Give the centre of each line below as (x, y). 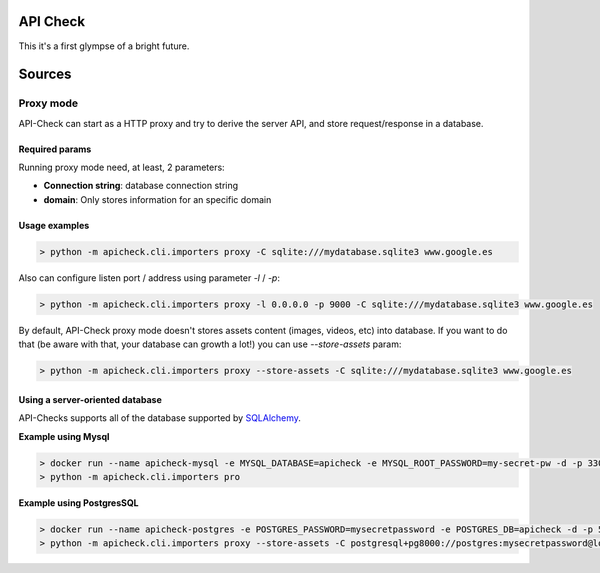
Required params (55, 149)
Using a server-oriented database (90, 399)
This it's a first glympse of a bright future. (104, 46)
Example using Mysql (64, 436)
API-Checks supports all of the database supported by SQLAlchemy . (160, 418)
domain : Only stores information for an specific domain (157, 199)
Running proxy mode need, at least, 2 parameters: (121, 167)
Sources (45, 74)
